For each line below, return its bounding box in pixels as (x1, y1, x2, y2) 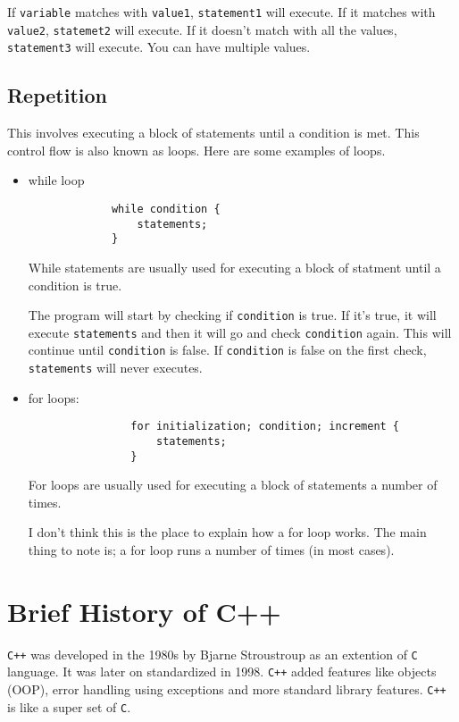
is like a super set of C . (7, 697, 131, 716)
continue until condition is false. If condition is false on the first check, (28, 340, 427, 359)
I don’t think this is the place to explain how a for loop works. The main (28, 523, 427, 541)
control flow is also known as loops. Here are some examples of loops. (7, 140, 386, 159)
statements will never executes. (28, 358, 203, 377)
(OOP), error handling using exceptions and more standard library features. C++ (7, 680, 446, 699)
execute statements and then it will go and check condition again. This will (28, 323, 452, 341)
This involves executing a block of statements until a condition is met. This (7, 123, 420, 142)
